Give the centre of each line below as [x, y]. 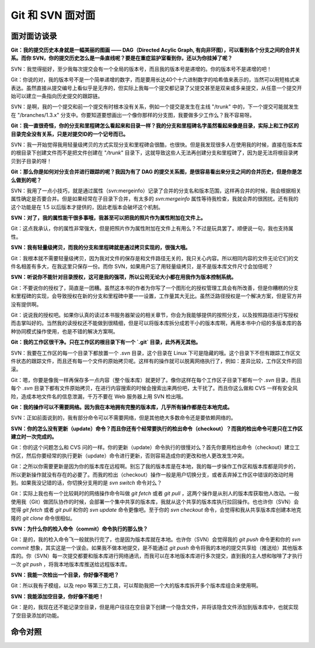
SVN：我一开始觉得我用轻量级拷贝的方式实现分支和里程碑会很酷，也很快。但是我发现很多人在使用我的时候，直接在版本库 [157, 144]
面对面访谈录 [34, 36]
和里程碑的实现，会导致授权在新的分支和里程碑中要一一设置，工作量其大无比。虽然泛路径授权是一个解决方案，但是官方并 [156, 296]
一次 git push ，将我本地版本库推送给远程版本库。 [71, 564]
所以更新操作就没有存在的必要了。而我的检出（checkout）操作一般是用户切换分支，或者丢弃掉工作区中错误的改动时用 [152, 474]
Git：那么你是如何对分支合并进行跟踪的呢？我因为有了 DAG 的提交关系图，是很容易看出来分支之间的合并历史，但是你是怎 [156, 172]
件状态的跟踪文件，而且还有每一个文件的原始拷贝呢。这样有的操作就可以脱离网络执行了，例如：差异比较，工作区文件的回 [156, 361]
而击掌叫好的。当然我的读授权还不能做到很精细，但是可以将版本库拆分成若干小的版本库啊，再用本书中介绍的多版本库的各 [156, 323]
